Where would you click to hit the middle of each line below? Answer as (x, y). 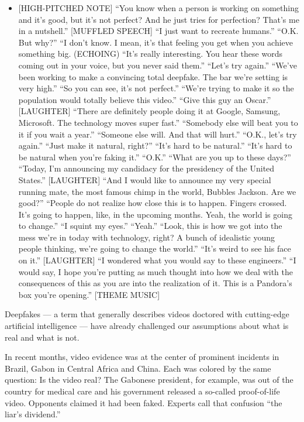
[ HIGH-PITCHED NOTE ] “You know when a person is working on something (158, 8)
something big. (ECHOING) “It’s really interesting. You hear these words (150, 54)
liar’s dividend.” (33, 414)
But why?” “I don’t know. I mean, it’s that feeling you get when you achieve (156, 42)
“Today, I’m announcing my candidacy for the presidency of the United (146, 168)
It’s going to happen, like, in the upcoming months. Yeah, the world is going (155, 214)
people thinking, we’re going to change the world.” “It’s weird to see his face (155, 248)
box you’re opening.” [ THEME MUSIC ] (89, 294)
